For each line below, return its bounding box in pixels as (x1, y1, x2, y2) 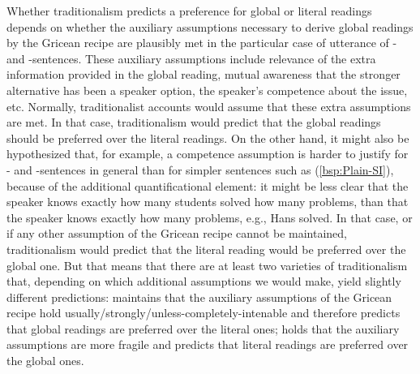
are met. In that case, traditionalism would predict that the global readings (6, 114, 381, 131)
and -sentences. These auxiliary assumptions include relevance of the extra (6, 49, 376, 67)
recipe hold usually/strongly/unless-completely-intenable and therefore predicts (6, 304, 401, 321)
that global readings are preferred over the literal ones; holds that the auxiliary (6, 320, 400, 337)
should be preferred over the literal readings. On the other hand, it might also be (6, 129, 409, 146)
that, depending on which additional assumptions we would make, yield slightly (6, 273, 401, 290)
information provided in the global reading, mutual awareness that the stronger (6, 66, 401, 83)
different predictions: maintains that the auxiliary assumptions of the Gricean (6, 288, 392, 305)
